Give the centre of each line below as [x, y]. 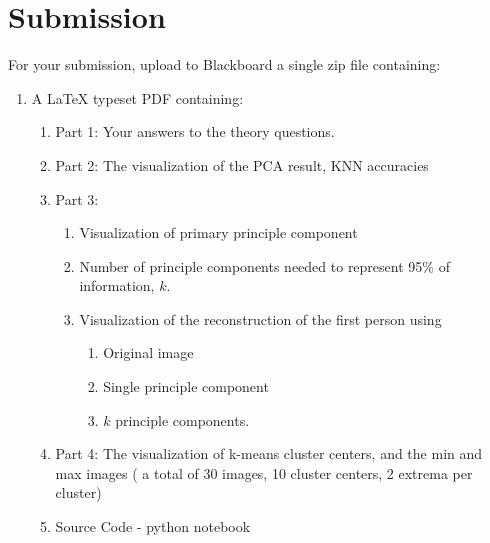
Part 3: [77, 198]
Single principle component [186, 386]
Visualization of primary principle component [218, 232]
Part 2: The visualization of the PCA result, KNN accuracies [242, 164]
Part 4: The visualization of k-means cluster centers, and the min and [269, 453]
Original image [148, 352]
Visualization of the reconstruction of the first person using [260, 318]
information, [117, 285]
